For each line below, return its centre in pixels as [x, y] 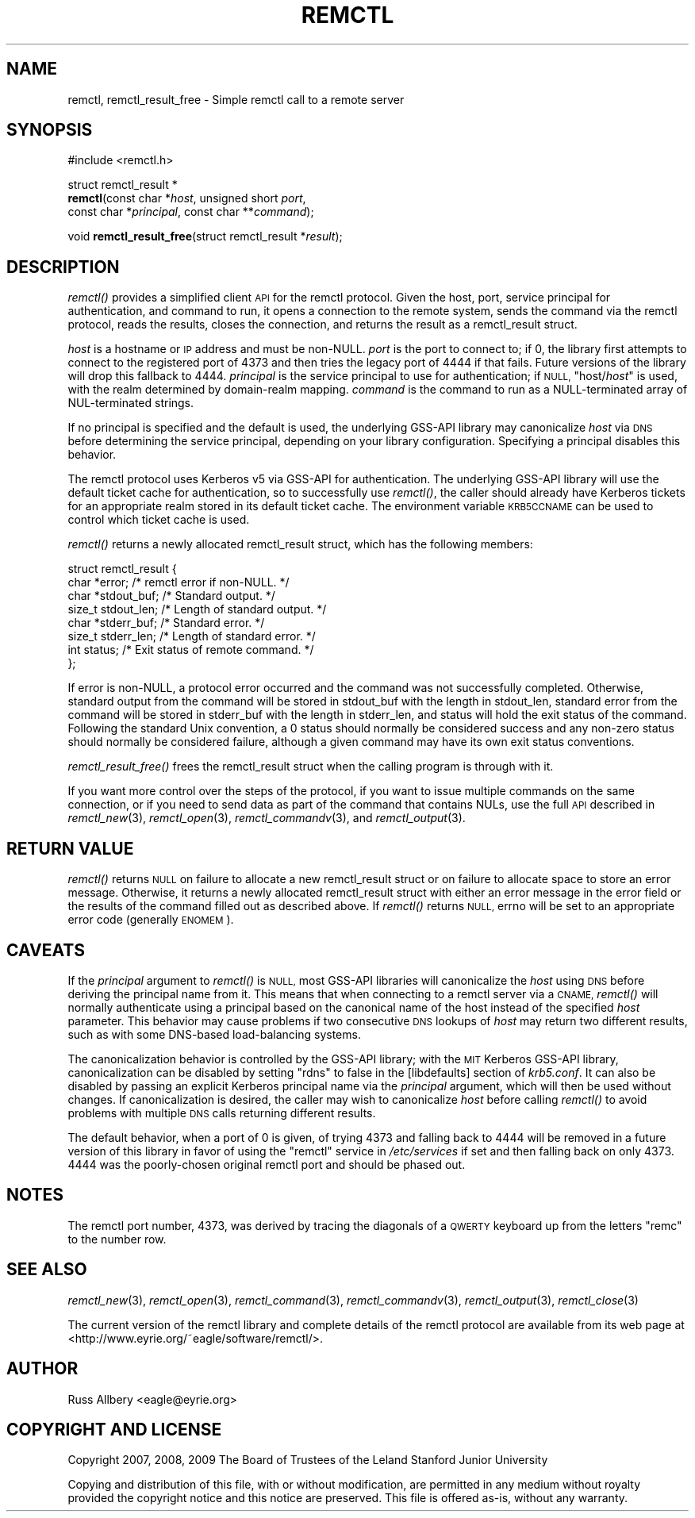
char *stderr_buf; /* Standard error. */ [166, 623]
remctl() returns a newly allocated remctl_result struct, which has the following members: [300, 544]
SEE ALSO [47, 1270]
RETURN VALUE [70, 848]
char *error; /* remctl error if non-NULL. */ [179, 582]
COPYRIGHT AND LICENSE [114, 1429]
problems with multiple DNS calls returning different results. [222, 1113]
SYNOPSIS [50, 130]
